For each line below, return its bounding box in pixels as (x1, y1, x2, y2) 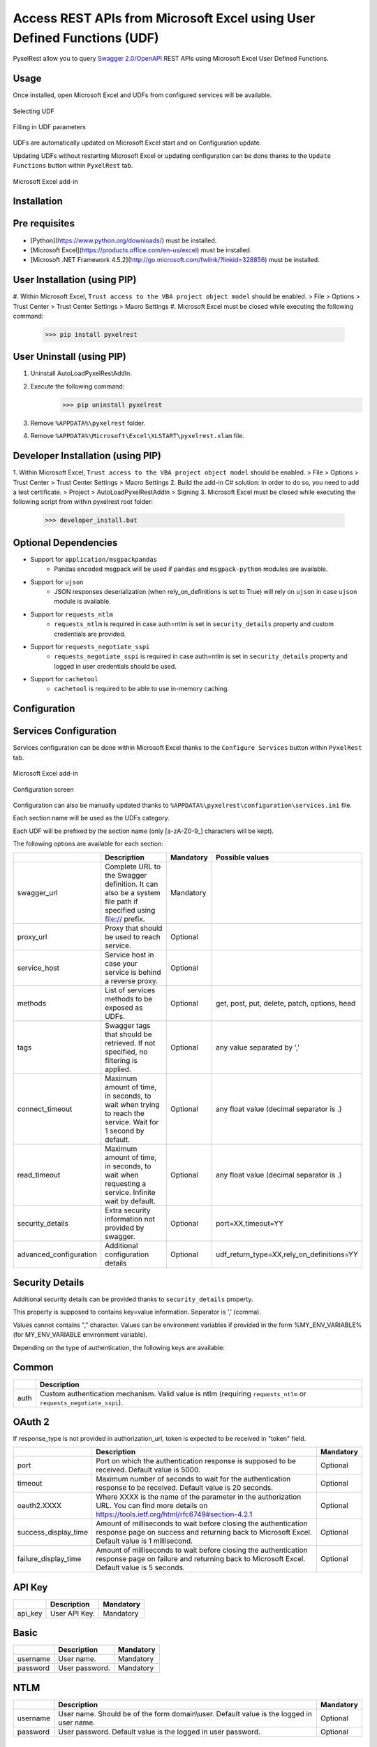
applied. (105, 1064, 132, 1074)
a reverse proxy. (105, 976, 158, 985)
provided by (105, 1223, 145, 1233)
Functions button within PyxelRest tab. (13, 161, 133, 170)
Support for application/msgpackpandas (30, 555, 157, 563)
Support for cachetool (30, 675, 99, 683)
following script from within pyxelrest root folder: (13, 498, 154, 506)
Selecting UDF (13, 107, 55, 115)
